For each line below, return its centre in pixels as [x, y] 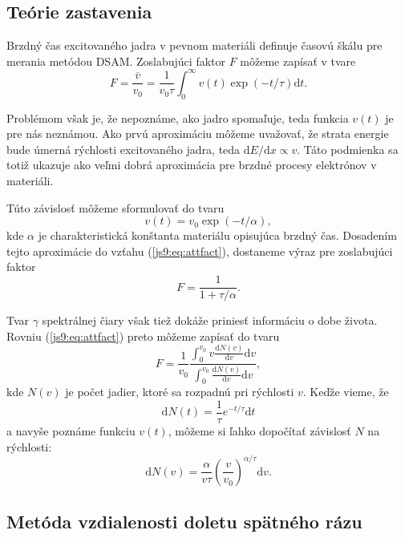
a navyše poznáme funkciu [71, 431]
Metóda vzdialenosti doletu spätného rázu [184, 522]
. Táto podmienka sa [348, 149]
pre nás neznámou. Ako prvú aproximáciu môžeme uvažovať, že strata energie [198, 133]
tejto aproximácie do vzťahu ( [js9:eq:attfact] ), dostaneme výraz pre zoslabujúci [200, 251]
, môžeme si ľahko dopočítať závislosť [259, 431]
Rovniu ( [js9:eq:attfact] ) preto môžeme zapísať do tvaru [143, 336]
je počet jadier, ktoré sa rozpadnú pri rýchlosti [180, 392]
